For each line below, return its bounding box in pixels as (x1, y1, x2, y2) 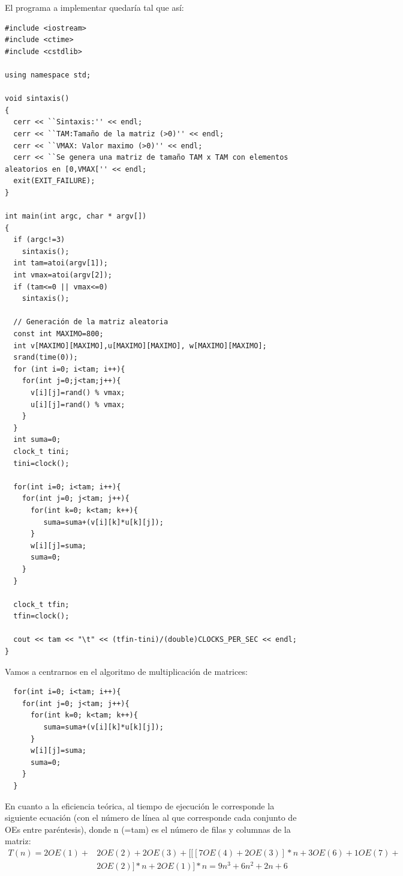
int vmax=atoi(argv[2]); (13, 271, 112, 280)
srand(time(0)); (13, 353, 78, 362)
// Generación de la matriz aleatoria (13, 318, 169, 327)
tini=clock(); (13, 459, 70, 468)
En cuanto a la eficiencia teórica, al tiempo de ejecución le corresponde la (5, 799, 275, 812)
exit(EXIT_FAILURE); (13, 177, 95, 186)
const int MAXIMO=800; (13, 330, 104, 339)
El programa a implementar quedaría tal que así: (5, 1, 184, 13)
